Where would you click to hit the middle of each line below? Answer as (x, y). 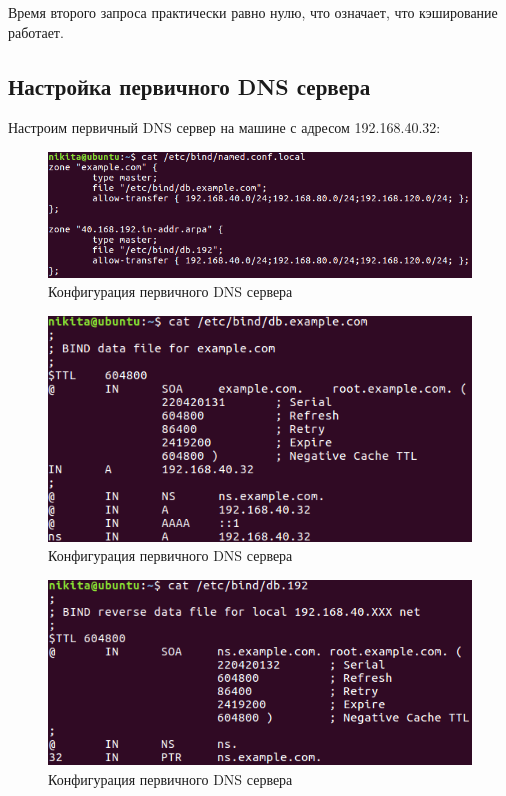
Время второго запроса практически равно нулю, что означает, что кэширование (253, 12)
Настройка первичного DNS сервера (189, 85)
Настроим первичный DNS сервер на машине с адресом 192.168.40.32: (224, 127)
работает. (36, 31)
